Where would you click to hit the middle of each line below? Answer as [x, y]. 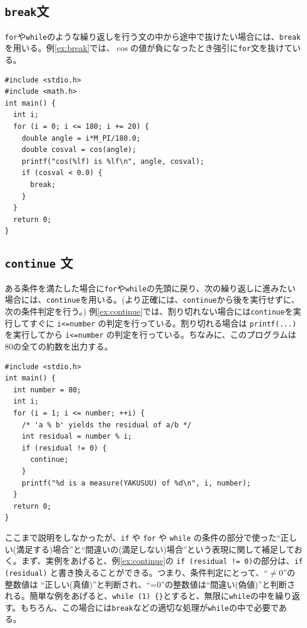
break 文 [27, 11]
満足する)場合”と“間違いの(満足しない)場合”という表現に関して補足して [155, 549]
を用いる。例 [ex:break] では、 [60, 48]
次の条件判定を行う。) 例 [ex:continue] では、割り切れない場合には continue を [149, 311]
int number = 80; [47, 390]
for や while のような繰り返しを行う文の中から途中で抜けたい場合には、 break [153, 36]
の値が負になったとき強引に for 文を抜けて [211, 48]
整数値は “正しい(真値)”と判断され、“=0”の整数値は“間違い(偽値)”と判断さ [150, 584]
